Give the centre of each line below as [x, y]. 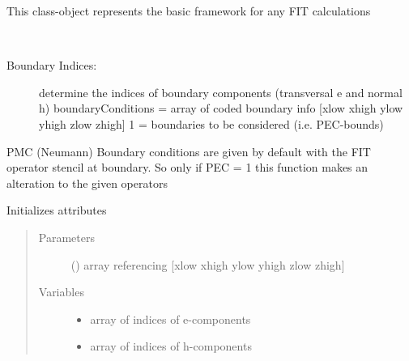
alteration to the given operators [87, 183]
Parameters [66, 237]
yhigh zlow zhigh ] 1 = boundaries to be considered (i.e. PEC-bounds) [211, 123]
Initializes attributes [57, 210]
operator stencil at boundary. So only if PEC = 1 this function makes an [187, 167]
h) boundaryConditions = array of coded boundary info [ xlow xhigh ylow [221, 108]
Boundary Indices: [52, 65]
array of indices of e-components [170, 319]
